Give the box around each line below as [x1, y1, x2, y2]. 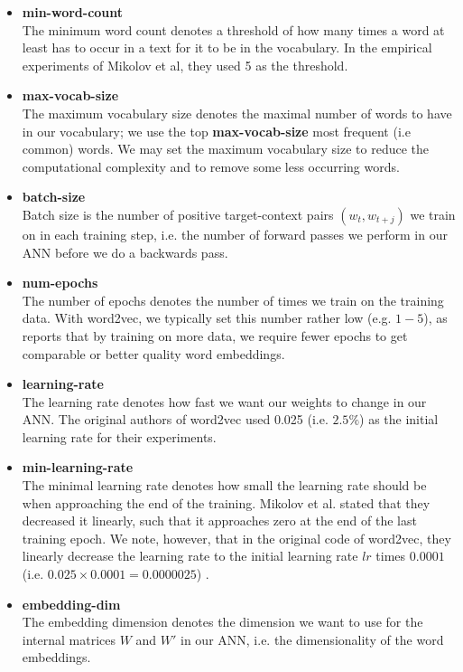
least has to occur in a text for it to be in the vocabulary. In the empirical [22, 38, 432, 57]
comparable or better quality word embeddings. [22, 344, 285, 363]
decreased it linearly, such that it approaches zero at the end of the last [22, 511, 417, 530]
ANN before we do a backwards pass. [22, 242, 228, 261]
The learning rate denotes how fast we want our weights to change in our [22, 392, 427, 411]
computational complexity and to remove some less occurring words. [22, 156, 400, 175]
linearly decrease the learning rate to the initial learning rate [22, 546, 358, 565]
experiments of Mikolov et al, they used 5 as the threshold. [22, 55, 348, 74]
